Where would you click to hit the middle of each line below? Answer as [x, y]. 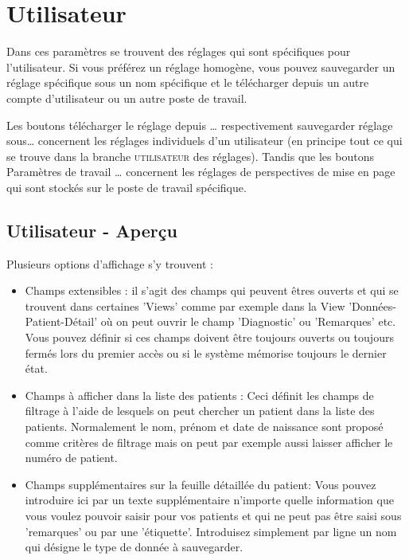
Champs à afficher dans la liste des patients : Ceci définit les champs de [199, 395]
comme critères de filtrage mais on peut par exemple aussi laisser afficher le [209, 442]
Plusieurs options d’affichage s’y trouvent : [110, 263]
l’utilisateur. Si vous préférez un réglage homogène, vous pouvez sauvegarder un [201, 67]
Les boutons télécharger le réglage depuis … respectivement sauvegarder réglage [200, 125]
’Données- [372, 305]
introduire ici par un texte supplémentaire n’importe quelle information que [209, 500]
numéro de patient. [71, 458]
